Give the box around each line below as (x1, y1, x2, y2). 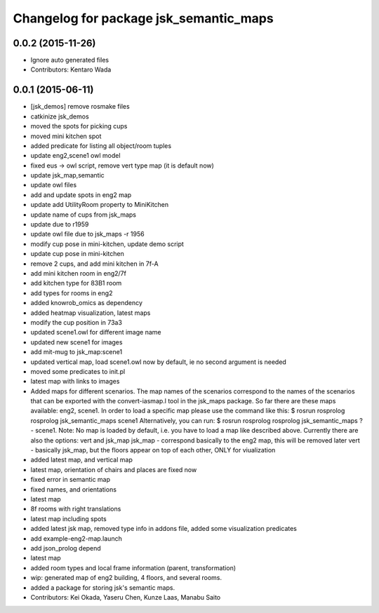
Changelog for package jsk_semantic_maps (13, 11, 274, 26)
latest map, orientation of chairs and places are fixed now (30, 465, 197, 473)
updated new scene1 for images (30, 337, 123, 346)
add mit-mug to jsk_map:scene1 (30, 348, 123, 356)
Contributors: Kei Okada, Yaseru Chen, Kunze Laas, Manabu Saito (30, 593, 221, 601)
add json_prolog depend (30, 544, 101, 552)
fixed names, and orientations (30, 485, 117, 494)
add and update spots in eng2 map (30, 190, 132, 199)
